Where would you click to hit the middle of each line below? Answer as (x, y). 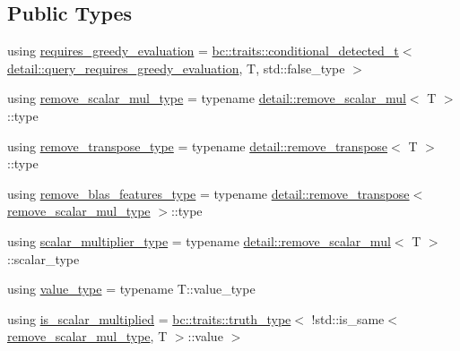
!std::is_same (348, 318)
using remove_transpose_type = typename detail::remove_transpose (198, 146)
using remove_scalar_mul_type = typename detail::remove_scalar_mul (207, 98)
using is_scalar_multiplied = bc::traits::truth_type (149, 318)
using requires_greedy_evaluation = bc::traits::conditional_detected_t (203, 51)
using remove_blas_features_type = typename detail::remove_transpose (208, 193)
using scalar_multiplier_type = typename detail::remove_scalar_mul (199, 240)
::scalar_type (43, 258)
